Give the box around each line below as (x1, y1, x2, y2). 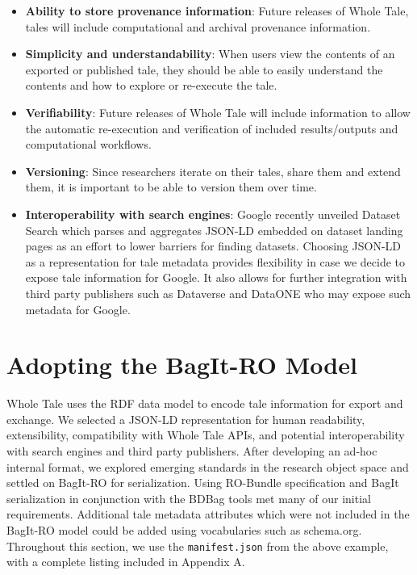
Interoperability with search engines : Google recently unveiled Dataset (25, 205, 401, 222)
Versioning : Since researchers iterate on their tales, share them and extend (25, 162, 401, 179)
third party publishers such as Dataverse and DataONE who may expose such (25, 284, 411, 301)
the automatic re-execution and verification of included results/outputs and (25, 120, 398, 136)
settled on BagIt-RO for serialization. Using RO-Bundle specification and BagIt (6, 474, 399, 491)
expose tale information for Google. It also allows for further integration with (25, 269, 407, 286)
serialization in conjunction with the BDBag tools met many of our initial (6, 489, 371, 506)
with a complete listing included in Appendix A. (6, 553, 245, 570)
